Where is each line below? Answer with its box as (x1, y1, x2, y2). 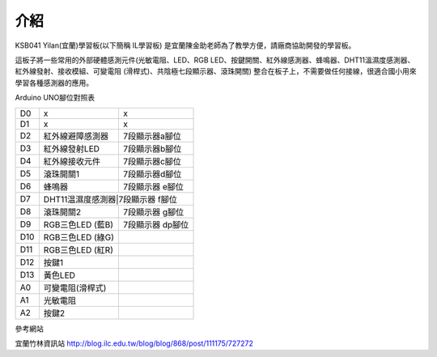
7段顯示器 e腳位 (122, 181, 184, 192)
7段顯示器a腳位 (122, 130, 181, 142)
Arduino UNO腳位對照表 (15, 93, 95, 103)
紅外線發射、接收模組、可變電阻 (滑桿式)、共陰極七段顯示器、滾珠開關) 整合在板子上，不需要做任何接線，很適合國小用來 (15, 66, 417, 76)
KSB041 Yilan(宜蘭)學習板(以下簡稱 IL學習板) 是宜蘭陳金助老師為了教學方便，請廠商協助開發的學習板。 (15, 40, 356, 50)
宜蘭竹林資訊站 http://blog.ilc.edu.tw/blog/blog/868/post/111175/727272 (15, 338, 254, 348)
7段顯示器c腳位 (122, 155, 182, 167)
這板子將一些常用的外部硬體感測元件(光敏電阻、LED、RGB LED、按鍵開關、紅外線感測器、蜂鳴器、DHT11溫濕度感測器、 (15, 55, 415, 65)
